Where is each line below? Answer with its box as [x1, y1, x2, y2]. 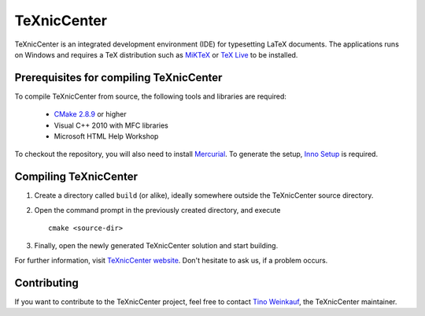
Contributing [14, 276, 79, 289]
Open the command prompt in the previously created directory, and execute [34, 205, 281, 214]
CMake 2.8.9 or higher [54, 110, 127, 119]
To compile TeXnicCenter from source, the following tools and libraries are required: [14, 91, 287, 101]
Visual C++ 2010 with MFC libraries [54, 121, 168, 130]
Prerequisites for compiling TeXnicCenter [14, 71, 223, 84]
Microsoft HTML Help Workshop [54, 132, 159, 141]
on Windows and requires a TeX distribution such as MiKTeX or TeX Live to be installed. [14, 50, 298, 59]
